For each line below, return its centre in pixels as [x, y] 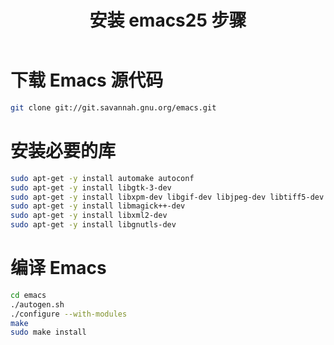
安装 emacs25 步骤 [168, 20]
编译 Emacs [58, 268]
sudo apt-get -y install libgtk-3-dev [91, 187]
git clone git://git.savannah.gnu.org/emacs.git [113, 107]
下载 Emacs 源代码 [87, 80]
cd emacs [28, 295]
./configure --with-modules [69, 314]
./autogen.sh [37, 304]
